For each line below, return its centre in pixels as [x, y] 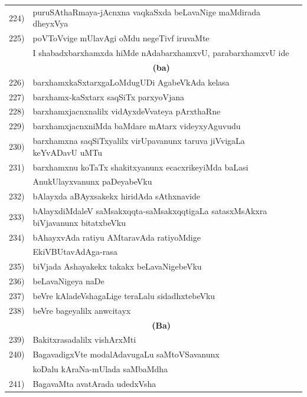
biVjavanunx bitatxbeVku [79, 222]
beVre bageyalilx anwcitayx [82, 310]
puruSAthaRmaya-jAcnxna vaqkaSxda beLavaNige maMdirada [146, 12]
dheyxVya [50, 23]
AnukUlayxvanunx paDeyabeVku [92, 181]
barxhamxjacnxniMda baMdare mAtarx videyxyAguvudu [137, 126]
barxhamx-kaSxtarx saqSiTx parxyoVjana [108, 96]
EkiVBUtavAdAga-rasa [75, 252]
